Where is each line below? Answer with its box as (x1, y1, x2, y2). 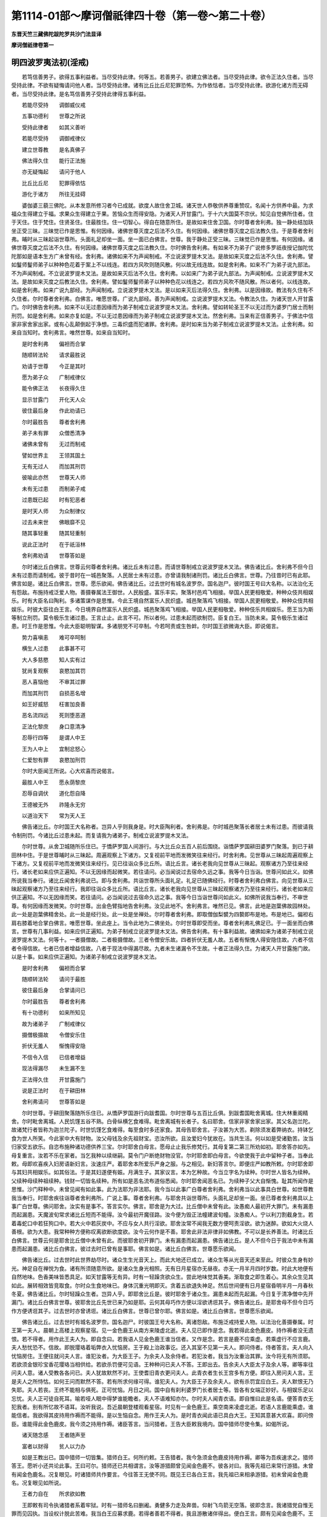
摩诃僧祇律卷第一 (11, 41, 54, 49)
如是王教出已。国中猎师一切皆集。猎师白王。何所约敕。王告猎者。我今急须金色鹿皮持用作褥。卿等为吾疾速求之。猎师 (21, 1453, 314, 1461)
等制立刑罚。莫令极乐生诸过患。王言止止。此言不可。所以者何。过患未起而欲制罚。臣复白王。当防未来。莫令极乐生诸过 (11, 613, 308, 621)
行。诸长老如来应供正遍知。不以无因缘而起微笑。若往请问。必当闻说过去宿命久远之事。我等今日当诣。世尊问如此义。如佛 (11, 868, 314, 876)
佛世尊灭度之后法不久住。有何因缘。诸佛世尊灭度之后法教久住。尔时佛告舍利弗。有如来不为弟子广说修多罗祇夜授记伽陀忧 (11, 244, 314, 251)
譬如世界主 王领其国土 (21, 451, 86, 459)
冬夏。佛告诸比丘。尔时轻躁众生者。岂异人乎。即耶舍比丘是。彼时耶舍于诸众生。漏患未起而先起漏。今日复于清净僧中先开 (11, 1290, 314, 1297)
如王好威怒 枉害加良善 (21, 701, 86, 708)
